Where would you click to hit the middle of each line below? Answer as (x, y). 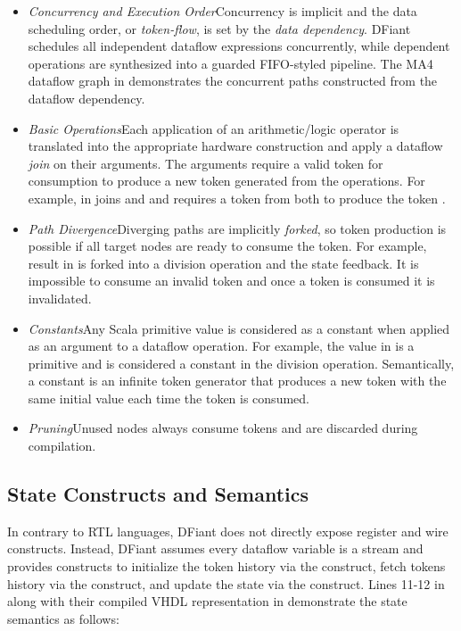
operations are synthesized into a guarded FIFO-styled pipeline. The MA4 (230, 63)
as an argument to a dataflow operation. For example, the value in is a (221, 346)
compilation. (62, 446)
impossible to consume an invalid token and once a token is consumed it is (231, 281)
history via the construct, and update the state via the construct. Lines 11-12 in (226, 583)
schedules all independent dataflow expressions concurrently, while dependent (239, 46)
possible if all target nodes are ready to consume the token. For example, (227, 246)
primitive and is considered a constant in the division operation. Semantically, (241, 363)
